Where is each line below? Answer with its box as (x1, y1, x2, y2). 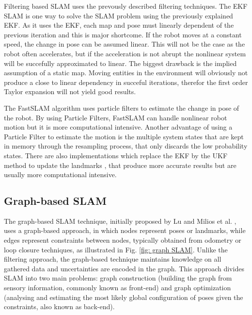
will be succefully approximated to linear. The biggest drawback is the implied (4, 58, 237, 68)
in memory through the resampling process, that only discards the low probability (4, 141, 248, 151)
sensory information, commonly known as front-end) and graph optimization (4, 282, 231, 293)
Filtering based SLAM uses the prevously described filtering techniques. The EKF (4, 1, 248, 11)
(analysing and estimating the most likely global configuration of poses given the (4, 292, 243, 302)
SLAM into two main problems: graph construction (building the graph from (4, 273, 232, 283)
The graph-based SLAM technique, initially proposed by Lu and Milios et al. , (4, 216, 236, 226)
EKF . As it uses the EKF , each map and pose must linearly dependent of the (4, 20, 234, 30)
